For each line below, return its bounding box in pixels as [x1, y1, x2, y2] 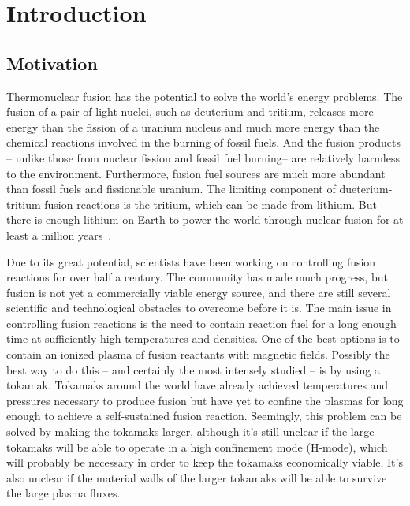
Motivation [6, 50, 98, 75]
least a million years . [6, 226, 112, 243]
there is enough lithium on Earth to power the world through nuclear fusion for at [6, 211, 404, 228]
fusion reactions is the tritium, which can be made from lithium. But [44, 195, 377, 212]
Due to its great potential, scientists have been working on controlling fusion [6, 253, 376, 270]
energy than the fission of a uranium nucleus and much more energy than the [6, 118, 380, 135]
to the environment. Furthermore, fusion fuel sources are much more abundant [6, 165, 386, 181]
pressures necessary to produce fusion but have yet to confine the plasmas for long [6, 392, 404, 408]
